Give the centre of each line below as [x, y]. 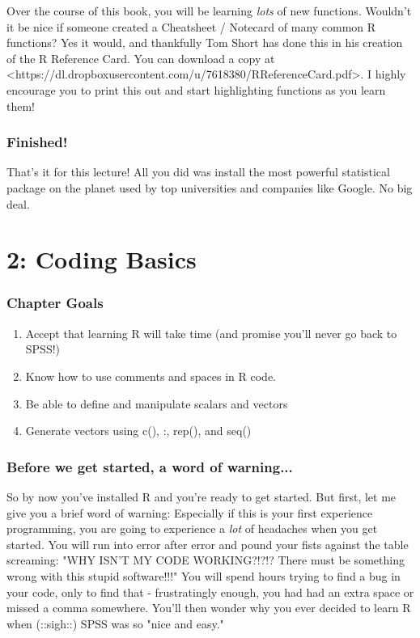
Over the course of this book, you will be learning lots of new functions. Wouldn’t [209, 11]
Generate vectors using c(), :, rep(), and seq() [138, 431]
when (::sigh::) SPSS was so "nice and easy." [115, 623]
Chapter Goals [55, 303]
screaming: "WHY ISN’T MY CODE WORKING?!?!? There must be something [206, 560]
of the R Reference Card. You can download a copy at [141, 58]
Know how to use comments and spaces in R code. [151, 376]
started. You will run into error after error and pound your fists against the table [208, 544]
